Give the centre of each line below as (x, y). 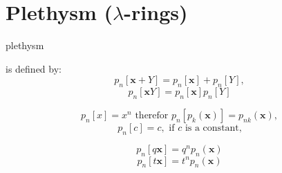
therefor (152, 115)
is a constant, (213, 128)
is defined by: (34, 68)
